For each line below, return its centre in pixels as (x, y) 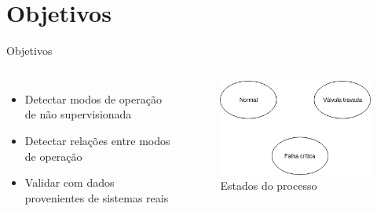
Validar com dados (70, 182)
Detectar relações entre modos (97, 140)
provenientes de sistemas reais (97, 197)
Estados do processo (269, 186)
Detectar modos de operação (93, 98)
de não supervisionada (78, 114)
